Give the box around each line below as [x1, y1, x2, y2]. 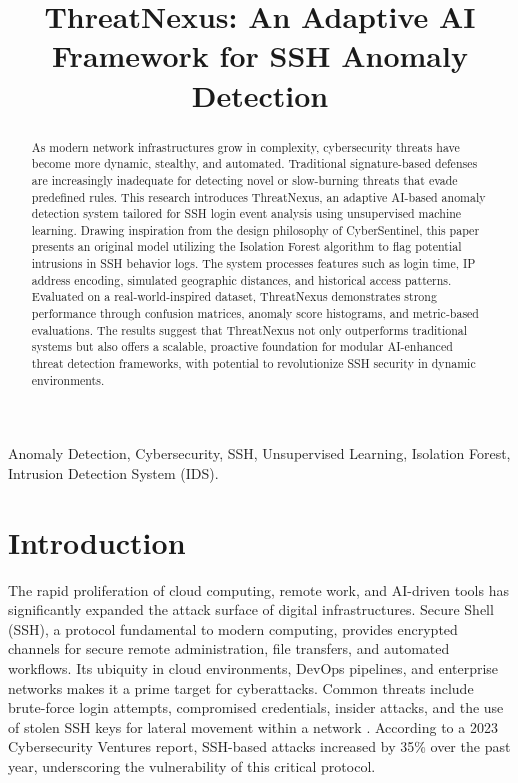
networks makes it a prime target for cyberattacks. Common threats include [8, 677, 474, 698]
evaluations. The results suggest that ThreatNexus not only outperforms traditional [31, 321, 468, 338]
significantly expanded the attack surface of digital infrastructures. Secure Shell [8, 599, 494, 620]
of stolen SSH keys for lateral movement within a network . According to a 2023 [8, 716, 498, 737]
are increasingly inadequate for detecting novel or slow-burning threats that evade [31, 171, 458, 188]
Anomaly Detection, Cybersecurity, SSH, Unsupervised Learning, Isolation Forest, [8, 443, 511, 464]
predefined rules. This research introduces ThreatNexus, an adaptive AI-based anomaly [31, 188, 486, 205]
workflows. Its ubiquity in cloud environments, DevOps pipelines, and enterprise [8, 658, 499, 679]
